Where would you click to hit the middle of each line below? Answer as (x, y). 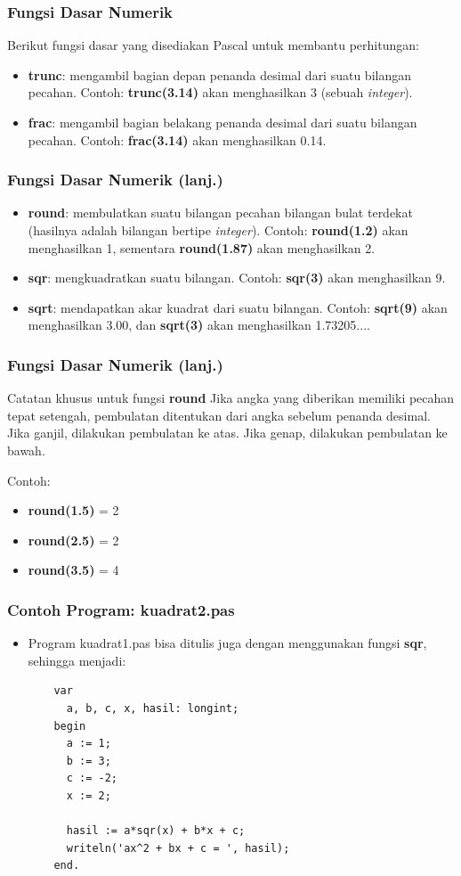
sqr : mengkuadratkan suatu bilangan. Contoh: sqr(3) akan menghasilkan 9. (237, 278)
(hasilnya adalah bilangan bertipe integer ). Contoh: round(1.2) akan (218, 230)
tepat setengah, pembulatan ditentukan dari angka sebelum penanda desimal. (219, 415)
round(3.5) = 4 (73, 570)
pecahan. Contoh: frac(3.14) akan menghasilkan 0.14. (177, 139)
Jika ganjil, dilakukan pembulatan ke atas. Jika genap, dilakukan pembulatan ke (227, 433)
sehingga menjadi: (77, 660)
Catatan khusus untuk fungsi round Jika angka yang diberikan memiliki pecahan (231, 398)
